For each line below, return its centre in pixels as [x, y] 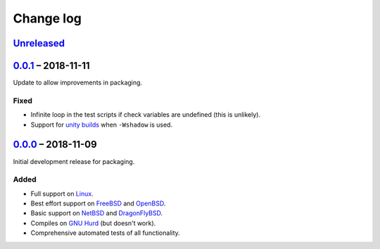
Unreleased [39, 43]
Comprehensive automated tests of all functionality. [106, 233]
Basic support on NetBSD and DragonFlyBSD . [97, 213]
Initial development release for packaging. [74, 161]
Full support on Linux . [62, 193]
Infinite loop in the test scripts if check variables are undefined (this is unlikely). [145, 115]
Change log [47, 18]
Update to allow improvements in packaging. [78, 83]
